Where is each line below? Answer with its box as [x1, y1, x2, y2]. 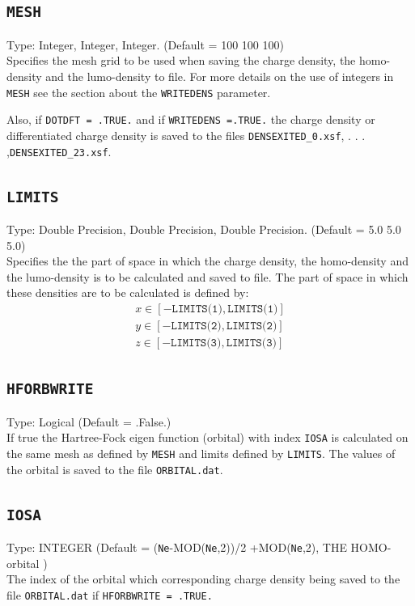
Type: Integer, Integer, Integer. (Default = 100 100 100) [6, 36, 284, 53]
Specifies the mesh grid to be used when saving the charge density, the [6, 52, 356, 69]
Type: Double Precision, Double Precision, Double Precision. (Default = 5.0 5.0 [6, 220, 401, 237]
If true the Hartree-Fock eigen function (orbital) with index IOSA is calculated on [6, 429, 409, 446]
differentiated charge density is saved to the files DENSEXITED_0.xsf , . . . [6, 126, 366, 143]
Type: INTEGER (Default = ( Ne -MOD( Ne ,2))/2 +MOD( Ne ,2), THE [6, 539, 347, 556]
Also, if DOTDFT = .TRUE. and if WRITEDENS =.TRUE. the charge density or [6, 111, 375, 128]
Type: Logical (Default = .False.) [6, 413, 172, 430]
